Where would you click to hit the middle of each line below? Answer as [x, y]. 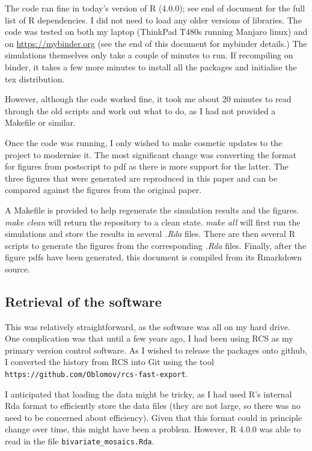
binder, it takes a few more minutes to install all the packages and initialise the [151, 66]
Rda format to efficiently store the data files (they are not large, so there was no [153, 406]
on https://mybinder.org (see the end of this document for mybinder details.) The [156, 43]
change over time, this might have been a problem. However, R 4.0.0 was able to [153, 429]
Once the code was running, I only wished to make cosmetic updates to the [144, 142]
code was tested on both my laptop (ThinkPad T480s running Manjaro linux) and [156, 32]
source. [18, 268]
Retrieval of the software [83, 301]
